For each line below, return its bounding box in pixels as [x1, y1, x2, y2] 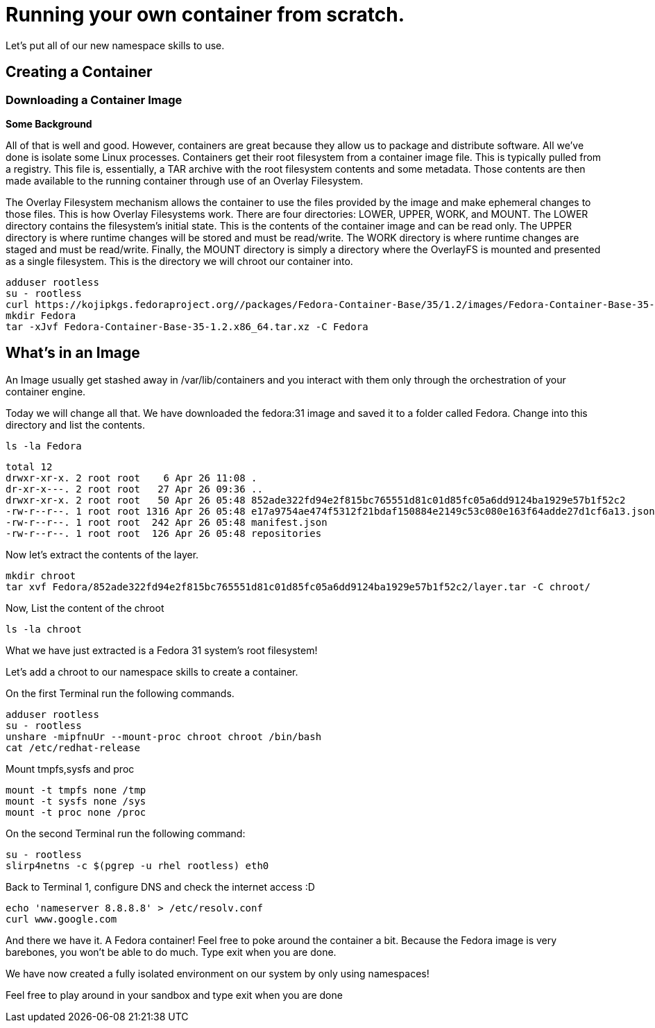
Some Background [6, 117, 92, 130]
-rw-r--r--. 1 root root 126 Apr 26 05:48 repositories [6, 527, 322, 539]
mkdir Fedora [6, 309, 76, 321]
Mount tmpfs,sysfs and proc [6, 762, 135, 775]
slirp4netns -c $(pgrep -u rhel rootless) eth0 [6, 859, 269, 871]
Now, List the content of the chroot [6, 601, 164, 614]
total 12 [6, 461, 53, 472]
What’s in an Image [6, 344, 140, 362]
